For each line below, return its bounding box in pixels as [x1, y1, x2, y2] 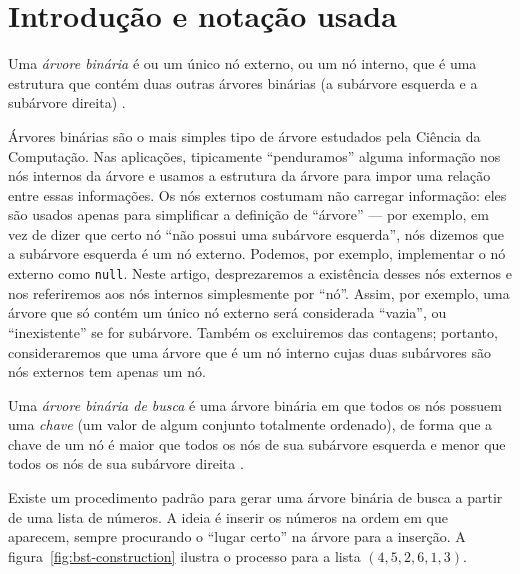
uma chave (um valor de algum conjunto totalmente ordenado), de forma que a [8, 414, 493, 435]
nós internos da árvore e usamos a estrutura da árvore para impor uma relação [8, 165, 491, 186]
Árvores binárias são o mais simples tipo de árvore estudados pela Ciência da [8, 125, 481, 146]
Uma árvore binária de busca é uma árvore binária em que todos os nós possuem [8, 394, 502, 415]
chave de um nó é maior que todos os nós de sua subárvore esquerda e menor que [8, 433, 506, 454]
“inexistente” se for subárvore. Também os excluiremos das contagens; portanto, [8, 321, 498, 342]
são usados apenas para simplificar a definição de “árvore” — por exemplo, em [8, 204, 489, 225]
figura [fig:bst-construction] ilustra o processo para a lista [8, 545, 361, 566]
